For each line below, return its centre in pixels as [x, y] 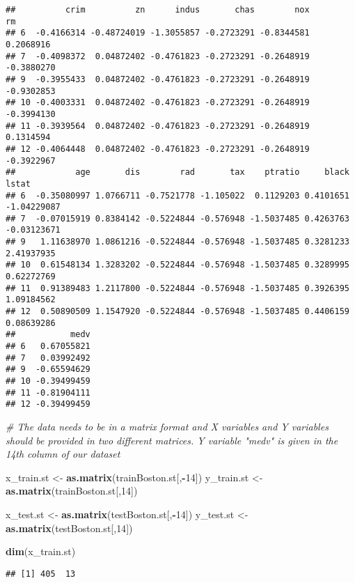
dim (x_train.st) [41, 551]
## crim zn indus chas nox [158, 10]
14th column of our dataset [63, 454]
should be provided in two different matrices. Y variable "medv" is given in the [172, 440]
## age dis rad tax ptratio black [177, 172]
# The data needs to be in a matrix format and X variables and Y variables [167, 426]
